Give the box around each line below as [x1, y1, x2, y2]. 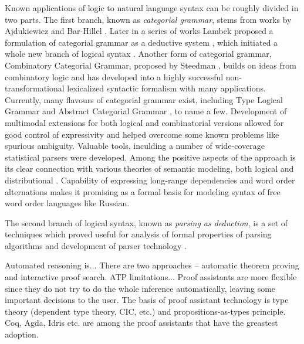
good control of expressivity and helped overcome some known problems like [5, 128, 279, 140]
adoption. [5, 328, 39, 340]
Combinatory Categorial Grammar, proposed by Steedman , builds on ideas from [5, 59, 296, 71]
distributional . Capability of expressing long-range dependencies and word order [5, 173, 295, 186]
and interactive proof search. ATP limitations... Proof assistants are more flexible [5, 271, 297, 283]
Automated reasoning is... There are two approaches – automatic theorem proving [5, 259, 299, 271]
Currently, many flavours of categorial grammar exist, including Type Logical [5, 93, 283, 105]
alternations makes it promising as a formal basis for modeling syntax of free [5, 185, 281, 197]
